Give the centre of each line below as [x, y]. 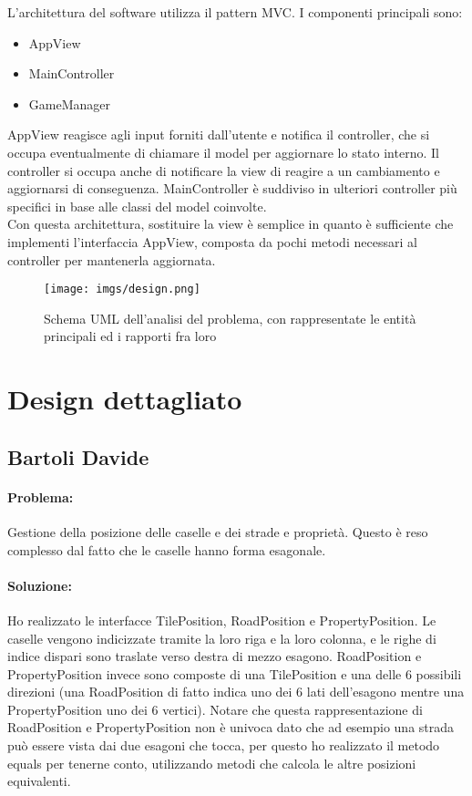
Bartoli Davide [78, 456]
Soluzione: [40, 585]
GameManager [69, 103]
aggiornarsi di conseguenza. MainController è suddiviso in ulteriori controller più [232, 188]
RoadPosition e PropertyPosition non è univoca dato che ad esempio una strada [231, 727]
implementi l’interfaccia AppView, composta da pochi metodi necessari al [212, 241]
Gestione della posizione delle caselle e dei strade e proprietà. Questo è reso [218, 531]
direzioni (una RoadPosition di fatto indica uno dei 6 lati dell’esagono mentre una [236, 692]
